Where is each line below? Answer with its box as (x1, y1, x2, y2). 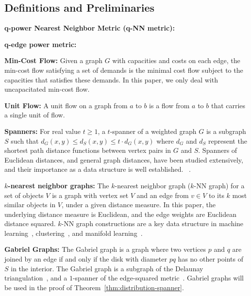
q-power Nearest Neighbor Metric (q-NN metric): (4, 23, 175, 33)
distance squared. (4, 218, 56, 229)
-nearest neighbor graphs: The (8, 180, 109, 190)
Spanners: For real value (4, 126, 81, 136)
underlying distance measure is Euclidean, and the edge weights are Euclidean (4, 209, 236, 219)
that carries (211, 100, 246, 110)
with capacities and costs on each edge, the (112, 55, 240, 66)
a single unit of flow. (4, 110, 65, 120)
